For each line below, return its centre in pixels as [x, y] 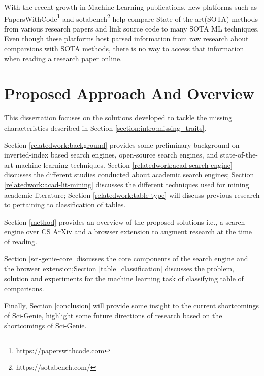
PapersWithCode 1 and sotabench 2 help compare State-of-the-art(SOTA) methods [131, 18]
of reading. [21, 241]
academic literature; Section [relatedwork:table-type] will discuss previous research [132, 194]
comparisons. [24, 288]
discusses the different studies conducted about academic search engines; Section [129, 175]
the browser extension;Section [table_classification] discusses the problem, [119, 269]
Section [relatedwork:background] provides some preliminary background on [122, 145]
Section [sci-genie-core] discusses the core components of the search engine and [126, 258]
